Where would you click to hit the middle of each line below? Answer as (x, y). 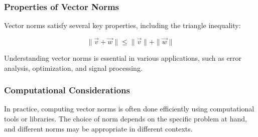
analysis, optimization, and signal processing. (73, 67)
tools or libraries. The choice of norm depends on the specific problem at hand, (125, 119)
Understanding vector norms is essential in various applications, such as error (123, 58)
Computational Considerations (67, 90)
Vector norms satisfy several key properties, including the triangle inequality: (122, 25)
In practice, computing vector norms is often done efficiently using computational (129, 109)
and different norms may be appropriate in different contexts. (98, 128)
